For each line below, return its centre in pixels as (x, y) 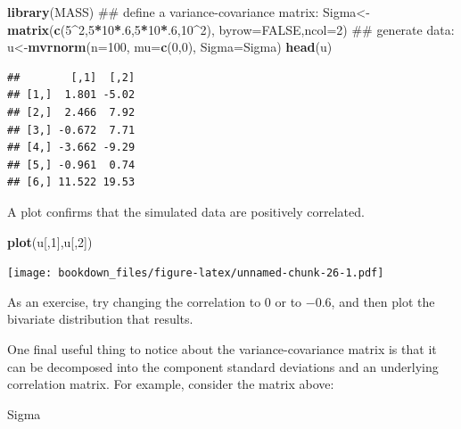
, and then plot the (383, 301)
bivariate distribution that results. (100, 319)
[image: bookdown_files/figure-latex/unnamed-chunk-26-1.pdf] (196, 273)
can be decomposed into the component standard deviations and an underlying (223, 366)
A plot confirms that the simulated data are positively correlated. (186, 211)
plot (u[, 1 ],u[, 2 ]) (50, 241)
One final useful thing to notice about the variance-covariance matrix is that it (222, 348)
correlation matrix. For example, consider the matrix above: (171, 384)
